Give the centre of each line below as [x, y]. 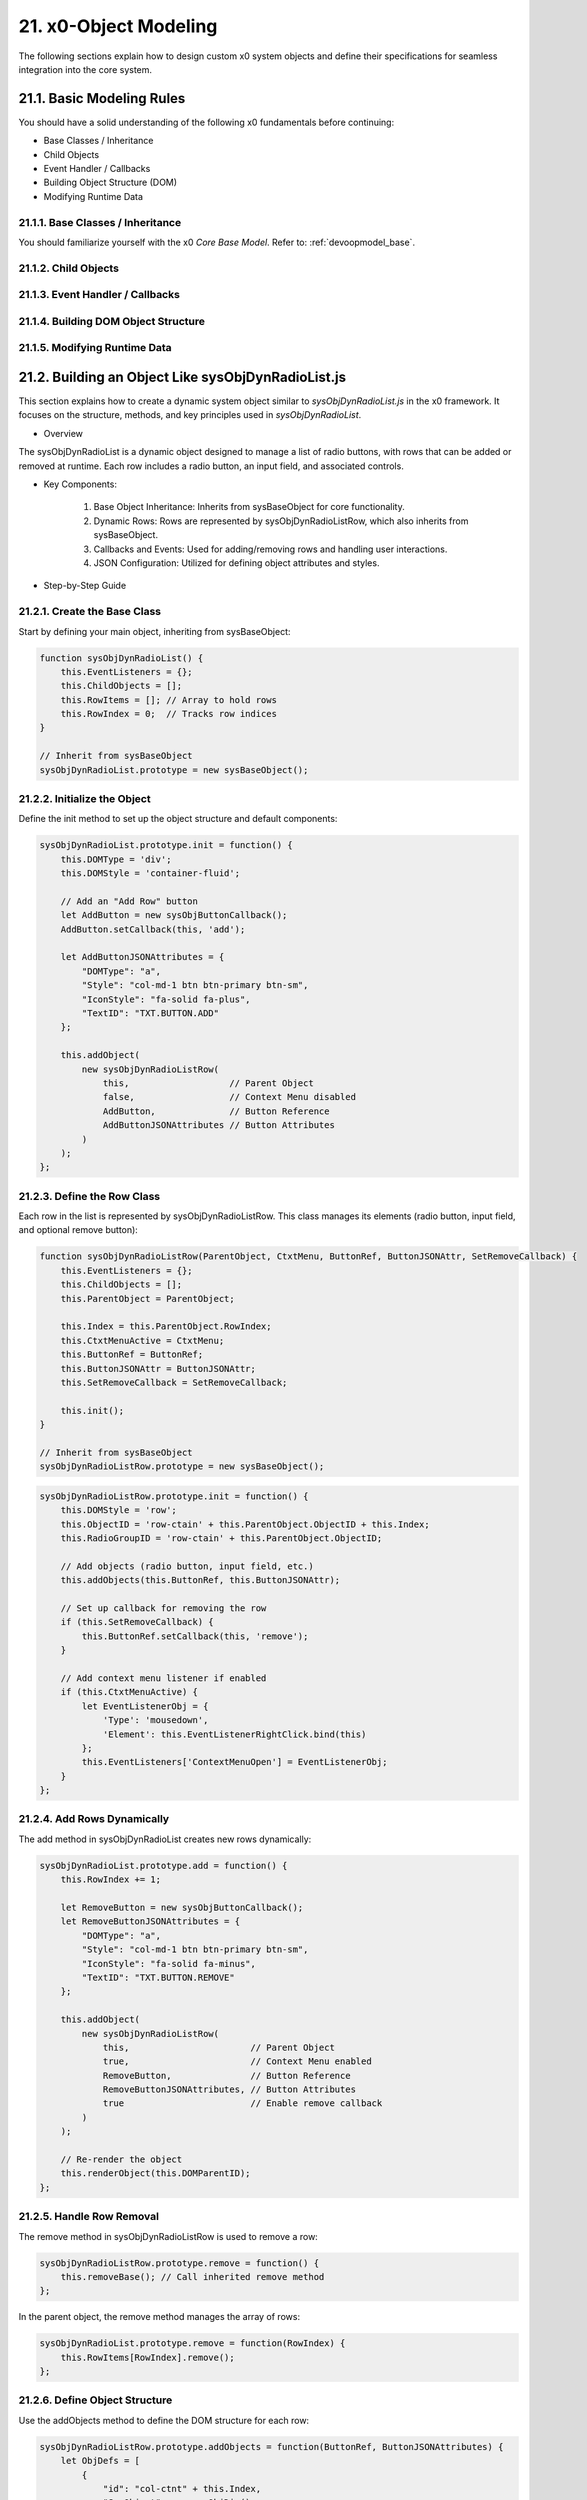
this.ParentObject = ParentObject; [147, 1298]
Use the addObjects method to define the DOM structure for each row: [164, 2420]
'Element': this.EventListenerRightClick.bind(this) [234, 1734]
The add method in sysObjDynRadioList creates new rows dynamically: [165, 1839]
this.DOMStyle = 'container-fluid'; [150, 873]
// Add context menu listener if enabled [163, 1678]
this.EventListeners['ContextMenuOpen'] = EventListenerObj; [234, 1762]
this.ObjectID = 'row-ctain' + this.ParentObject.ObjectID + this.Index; [245, 1524]
